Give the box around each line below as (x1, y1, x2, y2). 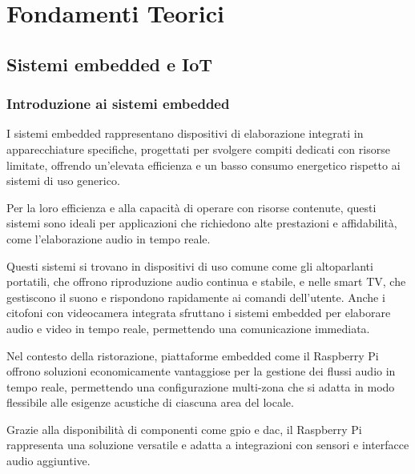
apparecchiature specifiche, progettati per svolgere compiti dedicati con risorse (6, 140, 390, 157)
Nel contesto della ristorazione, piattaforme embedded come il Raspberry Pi (6, 347, 379, 364)
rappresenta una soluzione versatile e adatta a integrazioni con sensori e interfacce (6, 436, 409, 453)
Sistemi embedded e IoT (6, 51, 213, 76)
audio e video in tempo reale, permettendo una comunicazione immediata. (6, 319, 370, 336)
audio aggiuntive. (6, 452, 91, 469)
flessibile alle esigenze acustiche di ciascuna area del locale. (6, 394, 294, 411)
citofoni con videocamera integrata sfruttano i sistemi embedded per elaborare (6, 304, 391, 321)
